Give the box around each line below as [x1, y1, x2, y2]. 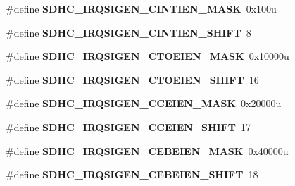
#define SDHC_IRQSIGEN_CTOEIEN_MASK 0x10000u [6, 49, 289, 63]
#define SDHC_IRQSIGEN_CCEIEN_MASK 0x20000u [6, 96, 282, 111]
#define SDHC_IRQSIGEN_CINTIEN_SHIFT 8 [6, 25, 251, 39]
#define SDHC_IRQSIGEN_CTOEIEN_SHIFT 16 [6, 72, 259, 87]
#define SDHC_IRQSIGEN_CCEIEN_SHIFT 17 [6, 119, 251, 134]
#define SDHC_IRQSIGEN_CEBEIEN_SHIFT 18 [6, 167, 258, 182]
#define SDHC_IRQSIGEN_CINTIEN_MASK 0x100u [6, 1, 277, 15]
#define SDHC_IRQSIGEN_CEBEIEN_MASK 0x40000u [6, 143, 289, 158]
